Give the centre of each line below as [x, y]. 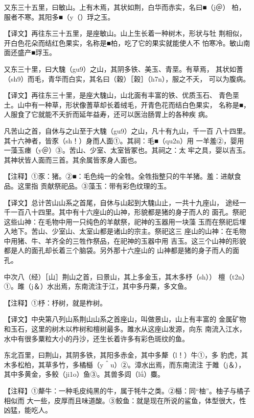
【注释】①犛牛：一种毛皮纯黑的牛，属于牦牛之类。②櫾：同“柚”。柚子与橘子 [127, 390]
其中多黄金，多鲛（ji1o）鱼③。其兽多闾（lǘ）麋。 [84, 374]
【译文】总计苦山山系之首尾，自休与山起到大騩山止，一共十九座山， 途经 [122, 202]
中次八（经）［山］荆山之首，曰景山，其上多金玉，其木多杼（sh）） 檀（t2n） [127, 276]
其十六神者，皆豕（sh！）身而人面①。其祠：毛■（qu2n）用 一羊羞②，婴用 [124, 140]
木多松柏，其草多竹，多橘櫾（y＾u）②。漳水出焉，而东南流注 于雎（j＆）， [125, 364]
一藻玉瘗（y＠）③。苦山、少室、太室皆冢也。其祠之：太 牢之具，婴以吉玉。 [127, 150]
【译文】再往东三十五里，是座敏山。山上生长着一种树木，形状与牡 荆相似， [125, 33]
